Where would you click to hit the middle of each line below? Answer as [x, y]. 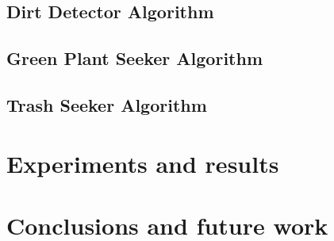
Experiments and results [143, 163]
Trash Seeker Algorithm [107, 104]
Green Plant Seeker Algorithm [135, 58]
